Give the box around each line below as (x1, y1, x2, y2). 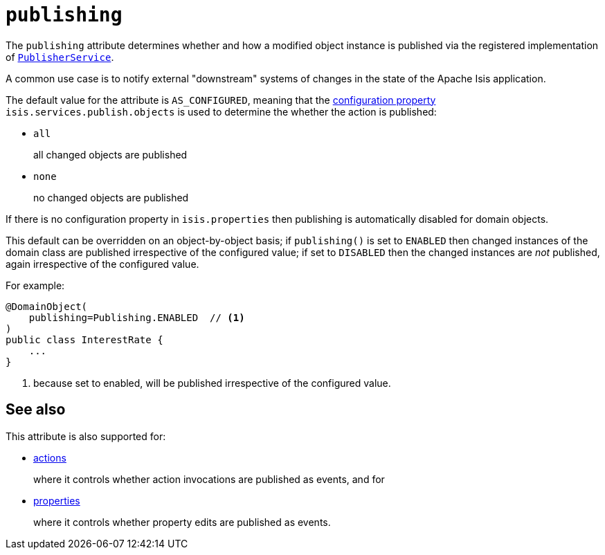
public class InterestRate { (6, 334, 163, 345)
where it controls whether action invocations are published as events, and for (33, 473, 385, 485)
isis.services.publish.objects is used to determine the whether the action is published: (6, 105, 437, 118)
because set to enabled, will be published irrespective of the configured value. (33, 376, 391, 389)
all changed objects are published (33, 148, 188, 161)
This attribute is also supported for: (6, 430, 166, 442)
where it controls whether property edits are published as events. (33, 516, 331, 528)
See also (6, 401, 66, 419)
